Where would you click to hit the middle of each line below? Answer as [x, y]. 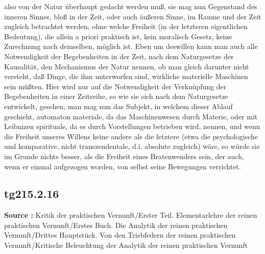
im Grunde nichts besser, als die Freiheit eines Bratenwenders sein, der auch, [124, 156]
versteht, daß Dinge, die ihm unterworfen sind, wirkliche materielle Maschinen [126, 76]
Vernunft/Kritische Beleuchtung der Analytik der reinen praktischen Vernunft [126, 245]
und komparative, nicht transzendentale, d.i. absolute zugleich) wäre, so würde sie [132, 146]
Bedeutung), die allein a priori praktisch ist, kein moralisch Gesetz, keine [118, 36]
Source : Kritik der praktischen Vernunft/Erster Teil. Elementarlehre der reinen [131, 215]
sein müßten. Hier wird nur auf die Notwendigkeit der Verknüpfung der [115, 86]
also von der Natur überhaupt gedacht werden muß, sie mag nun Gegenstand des [131, 6]
